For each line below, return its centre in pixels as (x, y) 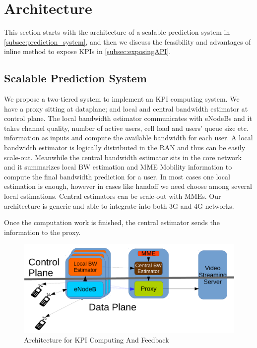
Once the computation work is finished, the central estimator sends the (112, 222)
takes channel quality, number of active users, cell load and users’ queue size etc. (126, 128)
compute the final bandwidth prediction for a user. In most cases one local (117, 176)
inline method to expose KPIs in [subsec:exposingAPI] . (88, 51)
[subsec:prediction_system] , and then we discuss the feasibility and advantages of (128, 41)
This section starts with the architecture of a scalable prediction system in (117, 32)
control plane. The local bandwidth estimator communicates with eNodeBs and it (128, 118)
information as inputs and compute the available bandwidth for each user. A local (128, 138)
